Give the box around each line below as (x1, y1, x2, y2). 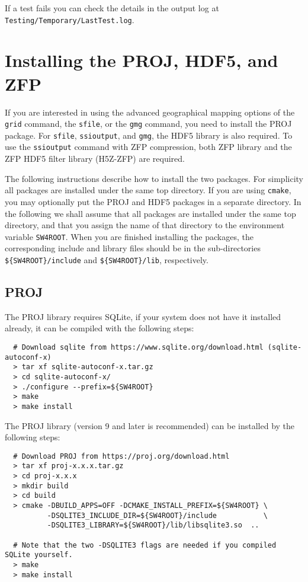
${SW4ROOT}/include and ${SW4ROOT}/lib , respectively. (5, 254, 208, 266)
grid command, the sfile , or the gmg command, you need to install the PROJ (5, 117, 292, 130)
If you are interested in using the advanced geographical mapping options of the (5, 105, 295, 118)
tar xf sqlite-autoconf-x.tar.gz (21, 363, 153, 372)
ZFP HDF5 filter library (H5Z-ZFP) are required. (5, 152, 185, 165)
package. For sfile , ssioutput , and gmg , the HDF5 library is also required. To (5, 129, 293, 141)
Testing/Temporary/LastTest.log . (5, 13, 134, 25)
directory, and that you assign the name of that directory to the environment (5, 219, 285, 231)
